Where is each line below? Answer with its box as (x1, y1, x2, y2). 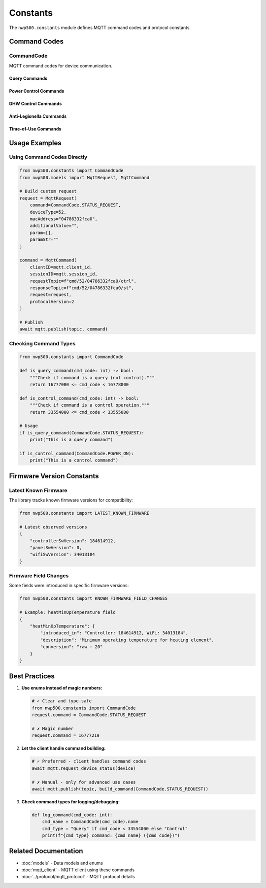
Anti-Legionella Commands (9, 113, 67, 119)
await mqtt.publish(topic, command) (19, 327, 108, 332)
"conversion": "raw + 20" (40, 644, 103, 650)
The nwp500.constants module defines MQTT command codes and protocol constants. (9, 25, 191, 31)
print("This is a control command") (30, 458, 118, 463)
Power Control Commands (9, 88, 65, 94)
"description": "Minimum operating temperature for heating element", (40, 637, 214, 643)
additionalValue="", (30, 223, 80, 229)
